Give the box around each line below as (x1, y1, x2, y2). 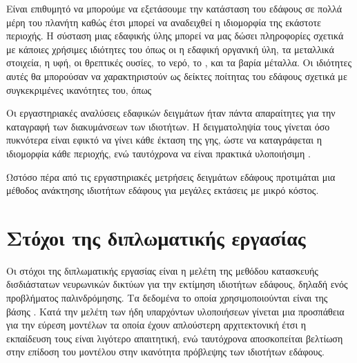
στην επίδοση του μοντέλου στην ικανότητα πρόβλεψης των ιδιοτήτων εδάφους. (6, 344, 325, 359)
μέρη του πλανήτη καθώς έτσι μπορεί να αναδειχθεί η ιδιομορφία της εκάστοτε (6, 14, 321, 29)
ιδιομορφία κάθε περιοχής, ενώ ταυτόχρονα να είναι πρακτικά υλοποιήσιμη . (6, 146, 311, 160)
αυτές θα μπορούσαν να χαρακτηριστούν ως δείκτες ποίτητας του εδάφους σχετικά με (6, 68, 347, 83)
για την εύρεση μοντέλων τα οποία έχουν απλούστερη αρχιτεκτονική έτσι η (6, 317, 307, 332)
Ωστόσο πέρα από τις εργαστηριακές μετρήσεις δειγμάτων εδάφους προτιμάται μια (6, 169, 336, 184)
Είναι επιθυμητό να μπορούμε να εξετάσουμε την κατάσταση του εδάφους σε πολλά (6, 1, 342, 15)
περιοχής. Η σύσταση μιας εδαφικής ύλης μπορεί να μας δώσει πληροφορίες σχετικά (6, 28, 344, 43)
